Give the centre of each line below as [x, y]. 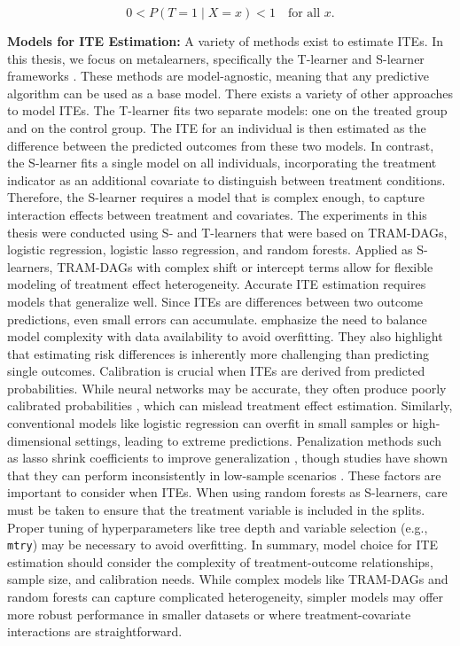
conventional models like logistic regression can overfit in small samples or [208, 423]
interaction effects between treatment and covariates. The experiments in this [217, 214]
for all [304, 13]
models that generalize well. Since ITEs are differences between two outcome [215, 301]
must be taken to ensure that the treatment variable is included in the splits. [216, 510]
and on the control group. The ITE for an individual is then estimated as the [217, 127]
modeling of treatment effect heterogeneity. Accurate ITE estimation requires [217, 284]
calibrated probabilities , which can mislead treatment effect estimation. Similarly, [230, 405]
